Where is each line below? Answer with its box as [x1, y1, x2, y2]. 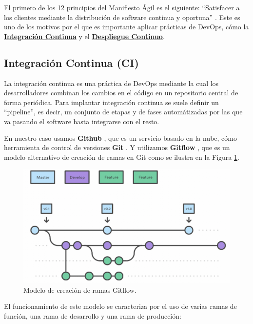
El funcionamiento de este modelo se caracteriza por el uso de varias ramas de [4, 301, 237, 311]
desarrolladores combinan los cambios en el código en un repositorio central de [4, 87, 238, 98]
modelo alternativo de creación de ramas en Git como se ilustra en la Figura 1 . [4, 151, 239, 162]
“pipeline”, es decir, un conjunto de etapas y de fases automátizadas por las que [4, 107, 243, 117]
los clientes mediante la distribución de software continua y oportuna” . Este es [4, 12, 240, 22]
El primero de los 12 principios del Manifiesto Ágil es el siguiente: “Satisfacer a [4, 2, 240, 12]
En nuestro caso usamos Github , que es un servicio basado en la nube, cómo [4, 132, 237, 143]
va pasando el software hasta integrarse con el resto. [4, 116, 159, 126]
